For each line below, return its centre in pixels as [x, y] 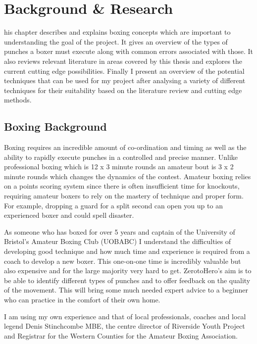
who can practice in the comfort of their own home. [82, 299]
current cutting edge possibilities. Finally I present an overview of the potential [124, 71]
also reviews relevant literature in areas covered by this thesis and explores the [123, 61]
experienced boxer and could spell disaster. [69, 215]
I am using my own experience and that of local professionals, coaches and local [125, 316]
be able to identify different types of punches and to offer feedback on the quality [127, 280]
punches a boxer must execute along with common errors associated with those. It [129, 51]
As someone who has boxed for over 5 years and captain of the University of [120, 231]
